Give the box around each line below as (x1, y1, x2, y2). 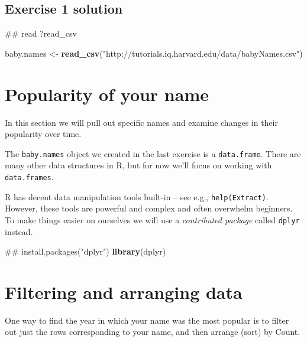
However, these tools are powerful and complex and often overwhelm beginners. (5, 202, 293, 214)
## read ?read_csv (5, 27, 77, 40)
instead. (5, 225, 33, 237)
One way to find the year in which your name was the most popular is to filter (5, 314, 289, 326)
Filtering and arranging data (5, 279, 243, 304)
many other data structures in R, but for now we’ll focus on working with (5, 159, 272, 171)
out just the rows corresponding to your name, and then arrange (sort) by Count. (5, 325, 300, 338)
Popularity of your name (5, 82, 209, 106)
